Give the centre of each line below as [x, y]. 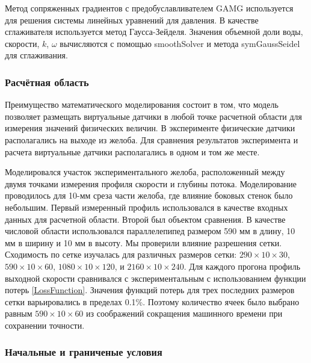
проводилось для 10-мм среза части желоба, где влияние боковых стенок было [149, 195]
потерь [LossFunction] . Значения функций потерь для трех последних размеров [150, 290]
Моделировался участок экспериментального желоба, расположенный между [145, 172]
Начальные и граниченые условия [84, 352]
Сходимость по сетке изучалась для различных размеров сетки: [121, 254]
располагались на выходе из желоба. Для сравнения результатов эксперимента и [152, 139]
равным [19, 313]
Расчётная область [47, 82]
